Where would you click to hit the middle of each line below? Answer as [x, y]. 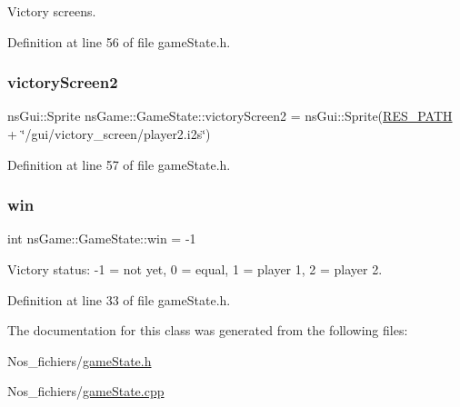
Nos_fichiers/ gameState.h [80, 360]
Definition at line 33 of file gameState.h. [119, 299]
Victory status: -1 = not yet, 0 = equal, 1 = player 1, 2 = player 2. [195, 269]
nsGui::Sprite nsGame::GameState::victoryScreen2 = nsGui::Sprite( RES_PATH [230, 116]
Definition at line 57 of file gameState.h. [119, 164]
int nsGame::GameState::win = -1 [102, 238]
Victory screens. [52, 11]
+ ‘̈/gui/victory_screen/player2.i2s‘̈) [109, 134]
